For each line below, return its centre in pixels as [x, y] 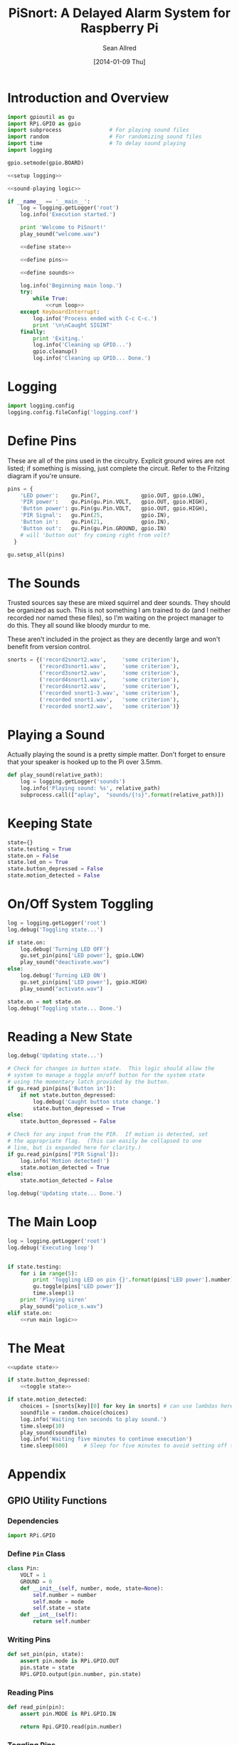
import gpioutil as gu [41, 117]
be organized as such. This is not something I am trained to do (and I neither [119, 611]
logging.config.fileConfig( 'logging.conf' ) [73, 412]
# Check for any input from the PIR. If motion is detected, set [108, 1134]
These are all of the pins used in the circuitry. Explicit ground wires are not [116, 460]
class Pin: [23, 1569]
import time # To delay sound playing [97, 144]
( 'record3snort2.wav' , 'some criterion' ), [109, 673]
